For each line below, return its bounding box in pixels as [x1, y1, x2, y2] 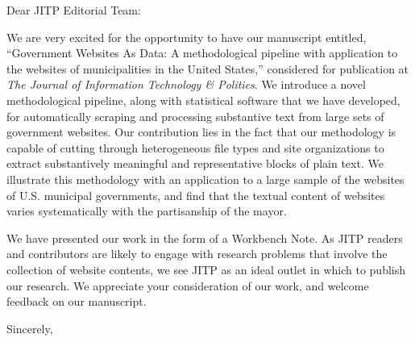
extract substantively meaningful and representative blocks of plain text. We [6, 155, 384, 172]
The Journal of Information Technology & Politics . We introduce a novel [6, 76, 366, 93]
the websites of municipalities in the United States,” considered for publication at [6, 60, 409, 77]
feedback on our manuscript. [6, 293, 147, 310]
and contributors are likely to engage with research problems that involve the [6, 245, 388, 262]
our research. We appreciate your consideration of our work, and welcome [6, 277, 369, 294]
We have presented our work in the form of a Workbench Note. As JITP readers [6, 229, 403, 246]
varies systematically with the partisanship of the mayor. [6, 202, 287, 219]
